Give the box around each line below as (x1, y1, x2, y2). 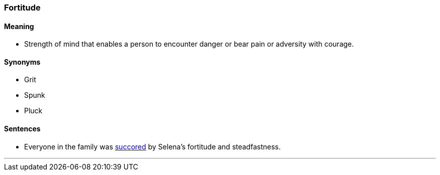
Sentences (4, 124, 41, 133)
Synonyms (4, 57, 41, 66)
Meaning (4, 22, 34, 31)
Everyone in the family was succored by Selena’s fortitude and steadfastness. (24, 142, 281, 151)
